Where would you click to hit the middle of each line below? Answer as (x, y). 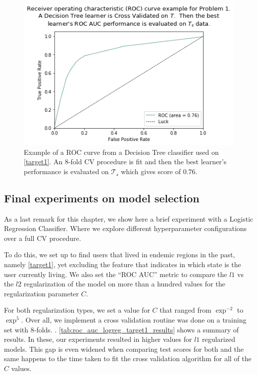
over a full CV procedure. (43, 238)
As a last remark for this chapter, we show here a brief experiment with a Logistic (129, 218)
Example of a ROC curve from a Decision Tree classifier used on (121, 152)
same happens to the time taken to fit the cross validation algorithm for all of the (128, 358)
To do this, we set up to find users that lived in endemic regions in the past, (120, 255)
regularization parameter (42, 293)
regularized (218, 339)
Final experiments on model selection (102, 198)
